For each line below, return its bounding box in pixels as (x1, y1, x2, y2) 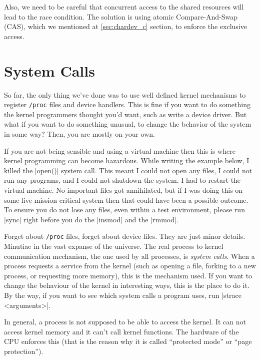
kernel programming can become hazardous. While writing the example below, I (4, 155, 249, 166)
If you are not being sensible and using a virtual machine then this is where (4, 145, 235, 156)
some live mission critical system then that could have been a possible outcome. (4, 194, 248, 205)
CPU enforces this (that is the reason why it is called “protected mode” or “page (4, 336, 252, 346)
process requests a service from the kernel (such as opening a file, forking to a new (4, 260, 256, 271)
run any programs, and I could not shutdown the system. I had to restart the (4, 175, 241, 185)
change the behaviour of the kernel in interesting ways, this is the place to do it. (4, 280, 249, 290)
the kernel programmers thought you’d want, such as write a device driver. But (4, 109, 247, 119)
